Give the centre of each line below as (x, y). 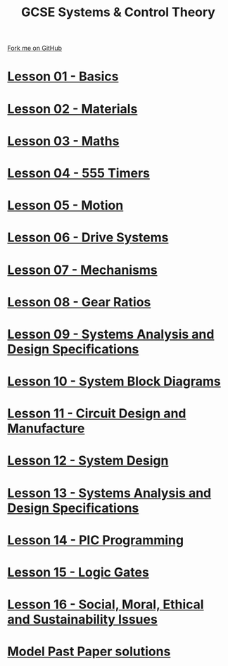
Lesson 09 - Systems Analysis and (111, 334)
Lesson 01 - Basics (63, 76)
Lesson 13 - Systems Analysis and (109, 493)
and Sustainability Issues (83, 620)
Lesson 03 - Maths (63, 141)
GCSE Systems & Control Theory (118, 12)
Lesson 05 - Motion (65, 206)
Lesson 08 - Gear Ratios (79, 302)
